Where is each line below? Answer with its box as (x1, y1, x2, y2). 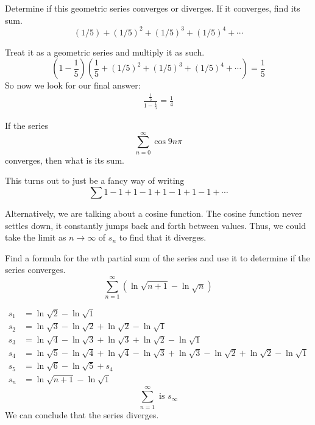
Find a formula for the (5, 251, 89, 264)
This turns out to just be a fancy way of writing (5, 174, 185, 187)
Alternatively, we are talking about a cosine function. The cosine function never (5, 206, 302, 219)
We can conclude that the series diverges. (5, 408, 159, 421)
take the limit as (5, 231, 66, 244)
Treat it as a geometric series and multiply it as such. (5, 45, 205, 58)
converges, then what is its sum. (5, 153, 124, 166)
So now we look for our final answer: (5, 79, 141, 92)
